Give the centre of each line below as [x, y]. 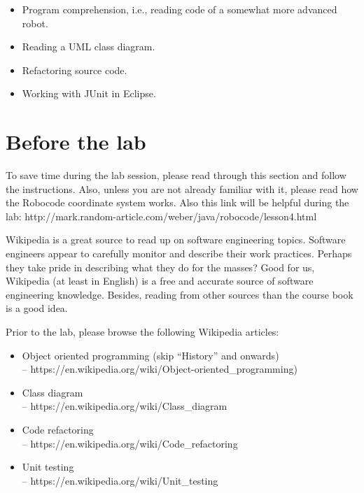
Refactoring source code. [75, 70]
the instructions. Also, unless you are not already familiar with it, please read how [182, 188]
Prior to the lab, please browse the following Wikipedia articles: [142, 332]
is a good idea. [37, 308]
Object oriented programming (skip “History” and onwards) [150, 355]
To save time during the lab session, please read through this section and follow [176, 175]
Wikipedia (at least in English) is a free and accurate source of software [160, 281]
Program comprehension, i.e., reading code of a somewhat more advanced [180, 9]
